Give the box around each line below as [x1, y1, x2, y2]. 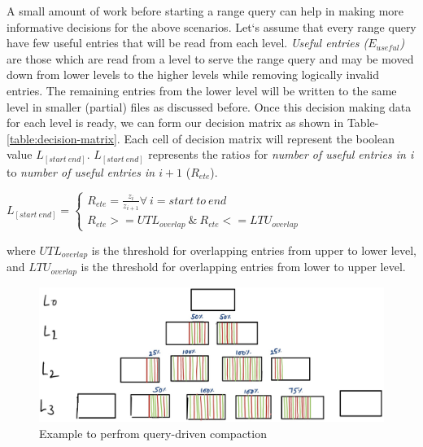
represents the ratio [148, 146, 246, 163]
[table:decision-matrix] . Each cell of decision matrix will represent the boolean [7, 129, 395, 147]
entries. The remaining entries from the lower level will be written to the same [7, 81, 397, 99]
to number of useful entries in [7, 163, 155, 180]
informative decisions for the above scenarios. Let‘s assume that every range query [7, 18, 416, 35]
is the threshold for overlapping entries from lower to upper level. [81, 258, 406, 275]
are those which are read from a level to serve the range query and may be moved [7, 50, 414, 67]
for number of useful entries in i [254, 146, 414, 163]
